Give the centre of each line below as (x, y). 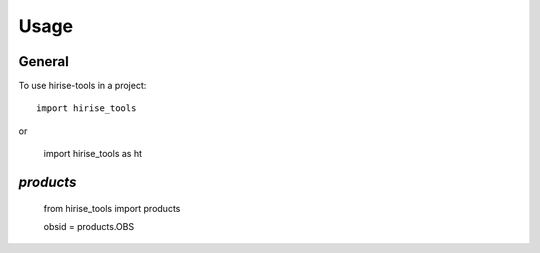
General (44, 61)
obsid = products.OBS (89, 227)
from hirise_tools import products (112, 208)
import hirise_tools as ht (93, 154)
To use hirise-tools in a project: (82, 86)
